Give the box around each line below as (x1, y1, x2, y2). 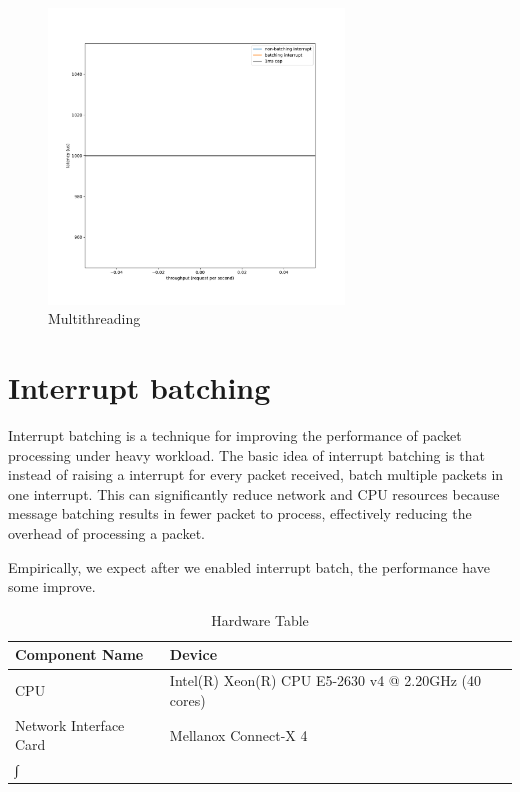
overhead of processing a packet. (8, 523, 205, 544)
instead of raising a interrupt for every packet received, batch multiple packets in (8, 464, 504, 485)
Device (169, 644, 218, 665)
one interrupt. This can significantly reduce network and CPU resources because (8, 483, 500, 504)
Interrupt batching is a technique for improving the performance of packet (8, 425, 462, 446)
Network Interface (15, 714, 125, 735)
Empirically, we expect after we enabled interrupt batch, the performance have (8, 556, 490, 577)
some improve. (8, 576, 96, 597)
